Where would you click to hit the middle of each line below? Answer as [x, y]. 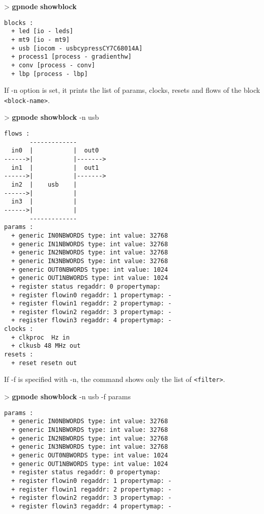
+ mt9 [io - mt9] [40, 40]
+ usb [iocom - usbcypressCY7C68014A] [77, 48]
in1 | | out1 [55, 168]
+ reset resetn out [44, 363]
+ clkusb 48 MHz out [46, 346]
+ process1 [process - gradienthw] [71, 57]
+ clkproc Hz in [40, 337]
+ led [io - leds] [42, 31]
